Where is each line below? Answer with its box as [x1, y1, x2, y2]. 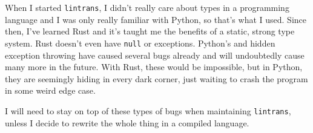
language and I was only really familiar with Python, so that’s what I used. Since [5, 13, 306, 25]
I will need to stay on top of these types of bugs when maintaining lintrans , [5, 104, 291, 117]
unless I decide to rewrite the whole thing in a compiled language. [5, 116, 249, 129]
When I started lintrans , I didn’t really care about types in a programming [5, 1, 289, 13]
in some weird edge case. [5, 84, 96, 97]
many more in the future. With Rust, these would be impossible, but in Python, [5, 60, 303, 73]
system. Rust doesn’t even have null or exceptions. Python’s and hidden [5, 36, 275, 49]
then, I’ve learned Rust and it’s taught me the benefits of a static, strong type [5, 25, 295, 37]
